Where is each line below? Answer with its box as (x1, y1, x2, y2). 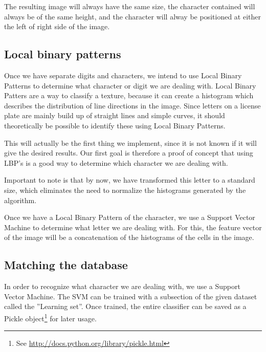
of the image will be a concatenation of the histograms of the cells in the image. (4, 232, 254, 243)
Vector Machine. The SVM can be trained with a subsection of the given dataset (4, 291, 257, 301)
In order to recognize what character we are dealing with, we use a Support (4, 281, 240, 292)
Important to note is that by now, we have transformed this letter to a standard (4, 174, 255, 185)
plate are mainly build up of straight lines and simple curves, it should (4, 110, 225, 121)
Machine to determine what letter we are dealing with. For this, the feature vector (4, 222, 262, 232)
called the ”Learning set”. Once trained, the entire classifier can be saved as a (4, 301, 247, 312)
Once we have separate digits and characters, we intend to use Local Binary (4, 70, 242, 80)
